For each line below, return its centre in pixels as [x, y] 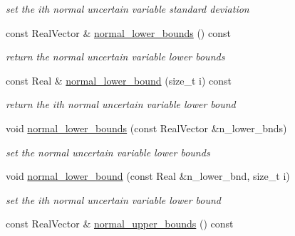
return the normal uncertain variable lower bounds [115, 57]
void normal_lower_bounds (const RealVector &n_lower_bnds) [146, 128]
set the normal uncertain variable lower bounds [108, 152]
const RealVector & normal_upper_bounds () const [120, 224]
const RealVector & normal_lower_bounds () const [118, 32]
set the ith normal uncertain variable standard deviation [128, 9]
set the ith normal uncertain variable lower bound [114, 199]
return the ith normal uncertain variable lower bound [121, 104]
